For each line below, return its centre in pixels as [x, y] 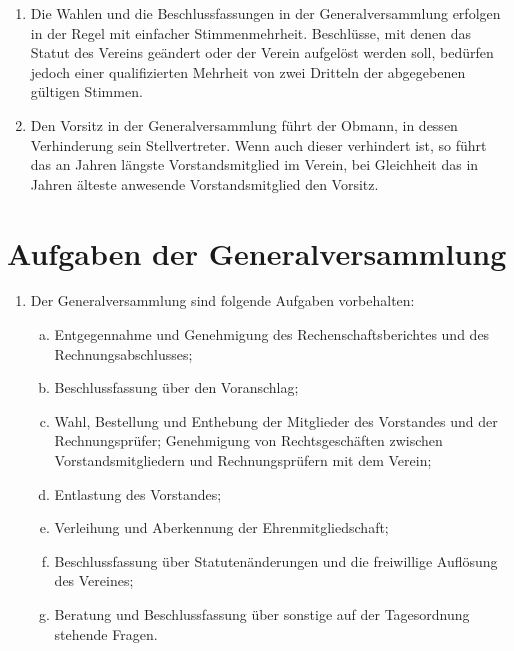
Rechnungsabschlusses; [123, 353]
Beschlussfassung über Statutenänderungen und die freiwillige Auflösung [276, 560]
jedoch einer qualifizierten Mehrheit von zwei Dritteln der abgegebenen [248, 71]
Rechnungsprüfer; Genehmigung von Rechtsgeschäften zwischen [248, 440]
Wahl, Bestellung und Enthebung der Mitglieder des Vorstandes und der [276, 420]
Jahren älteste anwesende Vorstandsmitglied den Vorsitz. [204, 183]
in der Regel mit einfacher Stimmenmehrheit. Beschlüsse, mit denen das [251, 32]
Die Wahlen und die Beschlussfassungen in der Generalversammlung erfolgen [265, 13]
